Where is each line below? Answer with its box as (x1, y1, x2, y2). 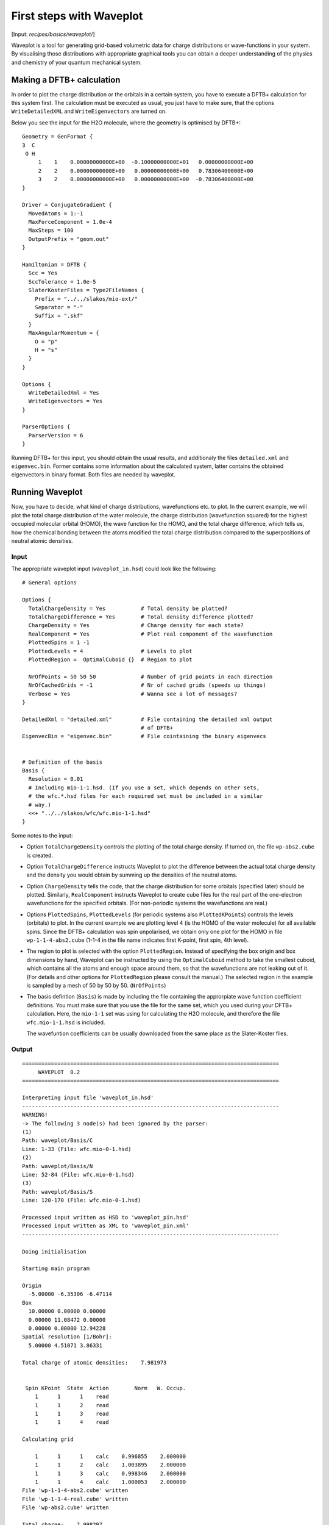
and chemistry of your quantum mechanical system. (11, 59, 143, 66)
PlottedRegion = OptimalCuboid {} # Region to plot (28, 656, 193, 663)
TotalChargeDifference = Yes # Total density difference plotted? (28, 613, 253, 620)
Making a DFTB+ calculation (11, 74, 121, 85)
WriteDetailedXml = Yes (28, 389, 100, 396)
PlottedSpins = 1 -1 (28, 639, 90, 646)
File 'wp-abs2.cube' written (22, 1504, 109, 1511)
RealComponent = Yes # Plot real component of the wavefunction (28, 630, 273, 637)
